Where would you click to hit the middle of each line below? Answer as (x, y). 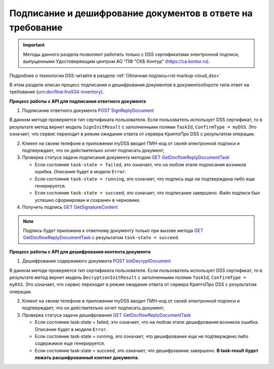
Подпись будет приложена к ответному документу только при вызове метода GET (113, 230)
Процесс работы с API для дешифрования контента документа (80, 251)
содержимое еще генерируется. (70, 343)
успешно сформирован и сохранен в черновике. (88, 200)
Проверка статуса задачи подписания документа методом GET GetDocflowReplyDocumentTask (126, 158)
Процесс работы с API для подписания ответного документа (78, 101)
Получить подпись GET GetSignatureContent (70, 207)
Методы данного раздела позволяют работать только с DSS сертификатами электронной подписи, (131, 54)
